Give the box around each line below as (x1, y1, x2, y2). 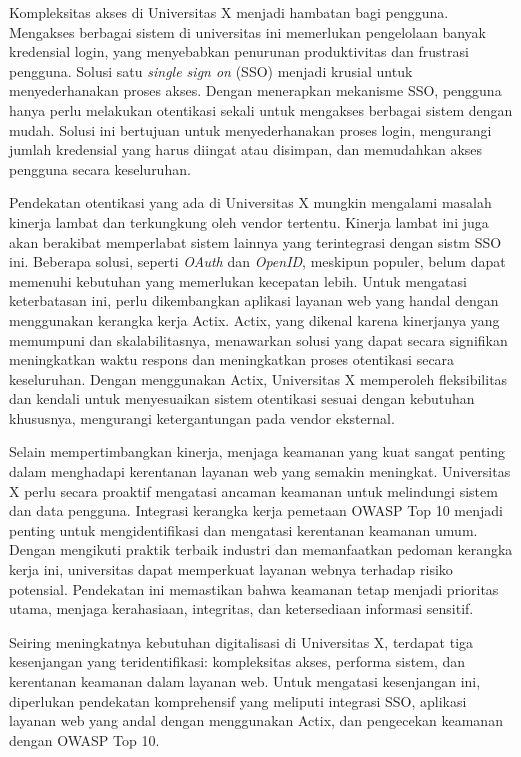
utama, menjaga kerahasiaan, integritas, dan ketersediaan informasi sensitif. (9, 598, 474, 619)
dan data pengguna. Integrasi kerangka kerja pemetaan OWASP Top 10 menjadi (9, 500, 503, 521)
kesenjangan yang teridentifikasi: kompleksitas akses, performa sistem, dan (9, 651, 466, 672)
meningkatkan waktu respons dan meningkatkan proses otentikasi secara (9, 349, 455, 370)
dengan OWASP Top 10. (9, 729, 160, 750)
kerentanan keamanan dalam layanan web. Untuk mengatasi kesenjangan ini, (9, 671, 481, 691)
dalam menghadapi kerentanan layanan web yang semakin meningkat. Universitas (9, 461, 511, 482)
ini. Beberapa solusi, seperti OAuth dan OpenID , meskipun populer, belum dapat (9, 251, 506, 272)
